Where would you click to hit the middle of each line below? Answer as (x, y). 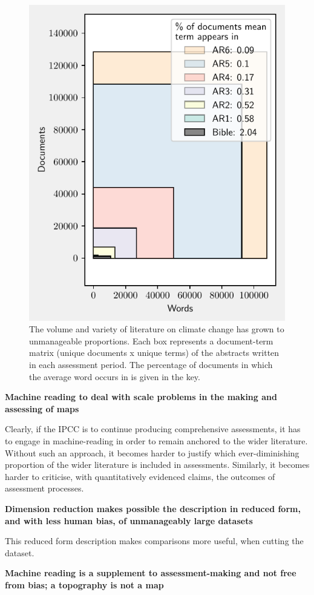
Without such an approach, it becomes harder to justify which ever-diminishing (152, 452)
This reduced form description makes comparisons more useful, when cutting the (154, 541)
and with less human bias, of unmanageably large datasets (129, 520)
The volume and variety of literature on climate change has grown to (157, 329)
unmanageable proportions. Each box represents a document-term (151, 340)
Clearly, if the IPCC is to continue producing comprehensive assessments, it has (153, 429)
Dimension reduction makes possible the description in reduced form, (153, 508)
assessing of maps (42, 408)
